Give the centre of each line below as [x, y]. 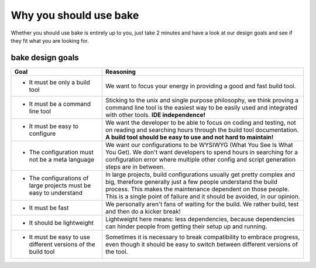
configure [42, 133]
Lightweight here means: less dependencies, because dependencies [200, 219]
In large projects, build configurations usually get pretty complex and [200, 174]
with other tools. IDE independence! [156, 115]
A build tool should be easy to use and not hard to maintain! [190, 137]
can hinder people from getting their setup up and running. [186, 226]
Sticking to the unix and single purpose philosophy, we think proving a [202, 100]
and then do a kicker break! [143, 211]
